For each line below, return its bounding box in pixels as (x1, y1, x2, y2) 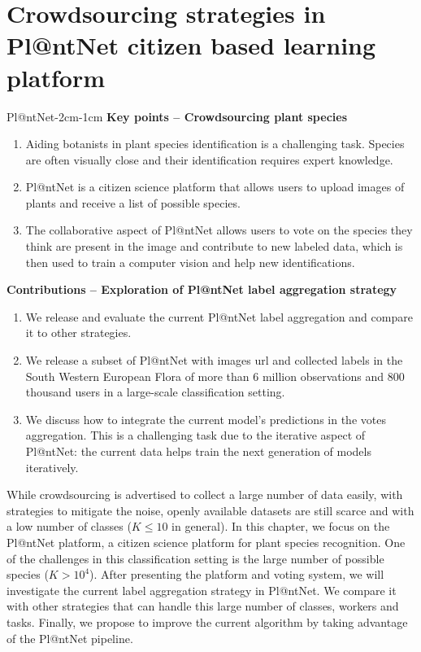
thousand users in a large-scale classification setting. (25, 383, 285, 400)
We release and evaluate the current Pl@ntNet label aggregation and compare (25, 308, 413, 325)
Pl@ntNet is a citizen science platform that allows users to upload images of (25, 178, 405, 195)
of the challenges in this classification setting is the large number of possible (7, 549, 384, 567)
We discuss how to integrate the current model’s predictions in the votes (25, 410, 386, 427)
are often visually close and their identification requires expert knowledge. (25, 151, 393, 168)
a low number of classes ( (7, 518, 132, 535)
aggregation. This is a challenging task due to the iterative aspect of (25, 427, 366, 444)
